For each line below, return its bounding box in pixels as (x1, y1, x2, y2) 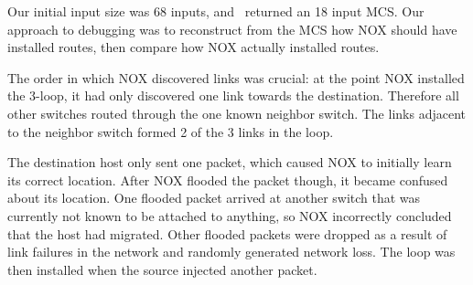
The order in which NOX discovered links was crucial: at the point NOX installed (7, 68, 465, 87)
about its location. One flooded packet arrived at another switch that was (7, 188, 421, 207)
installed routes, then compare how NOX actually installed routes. (7, 37, 380, 57)
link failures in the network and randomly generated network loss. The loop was (7, 242, 456, 261)
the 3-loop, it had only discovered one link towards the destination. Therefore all (7, 86, 459, 105)
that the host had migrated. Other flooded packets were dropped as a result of (7, 224, 447, 243)
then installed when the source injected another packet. (7, 259, 317, 279)
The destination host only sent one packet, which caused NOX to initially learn (7, 153, 452, 172)
